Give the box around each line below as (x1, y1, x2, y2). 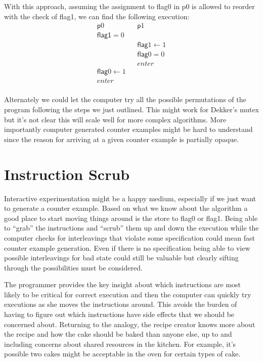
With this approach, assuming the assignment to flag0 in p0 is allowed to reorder (4, 1, 255, 11)
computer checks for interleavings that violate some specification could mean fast (4, 232, 255, 243)
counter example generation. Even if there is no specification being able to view (4, 242, 250, 253)
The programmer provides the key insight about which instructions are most (4, 279, 241, 290)
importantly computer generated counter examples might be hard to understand (4, 124, 253, 134)
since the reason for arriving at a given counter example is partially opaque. (4, 133, 239, 144)
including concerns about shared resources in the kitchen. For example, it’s (4, 338, 236, 349)
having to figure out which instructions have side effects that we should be (4, 309, 235, 320)
